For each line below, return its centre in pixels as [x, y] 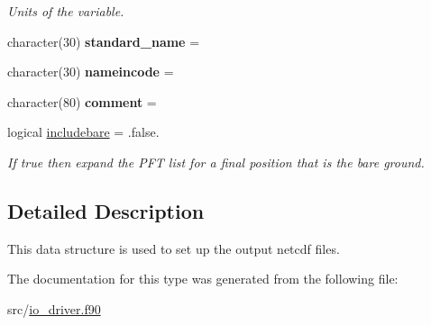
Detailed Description [106, 210]
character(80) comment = [82, 101]
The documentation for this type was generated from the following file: [203, 279]
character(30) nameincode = [91, 72]
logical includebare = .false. [83, 132]
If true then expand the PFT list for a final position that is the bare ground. [216, 162]
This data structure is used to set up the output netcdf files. [174, 248]
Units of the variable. [66, 11]
